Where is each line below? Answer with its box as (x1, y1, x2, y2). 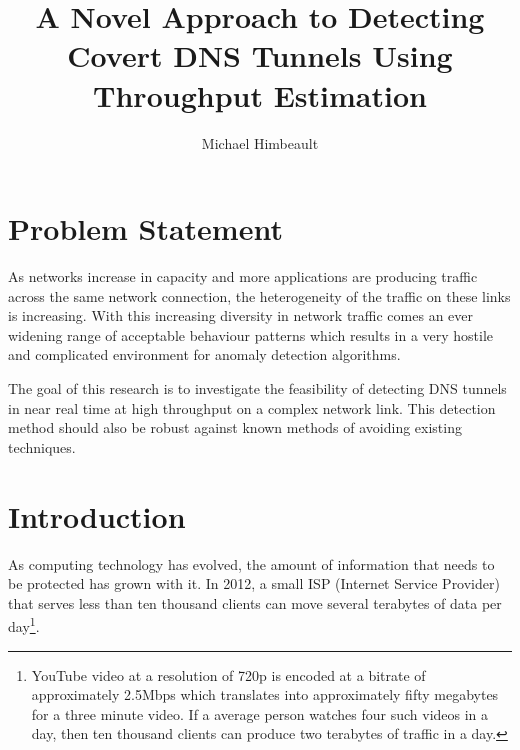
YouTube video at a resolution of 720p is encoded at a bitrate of (31, 664, 426, 685)
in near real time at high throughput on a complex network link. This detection (8, 397, 496, 418)
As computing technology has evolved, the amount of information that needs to (8, 553, 495, 574)
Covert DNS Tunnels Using (67, 35, 453, 76)
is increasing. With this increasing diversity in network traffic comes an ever (8, 305, 473, 326)
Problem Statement (8, 208, 283, 249)
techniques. (8, 436, 76, 457)
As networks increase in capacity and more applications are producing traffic (8, 266, 478, 287)
